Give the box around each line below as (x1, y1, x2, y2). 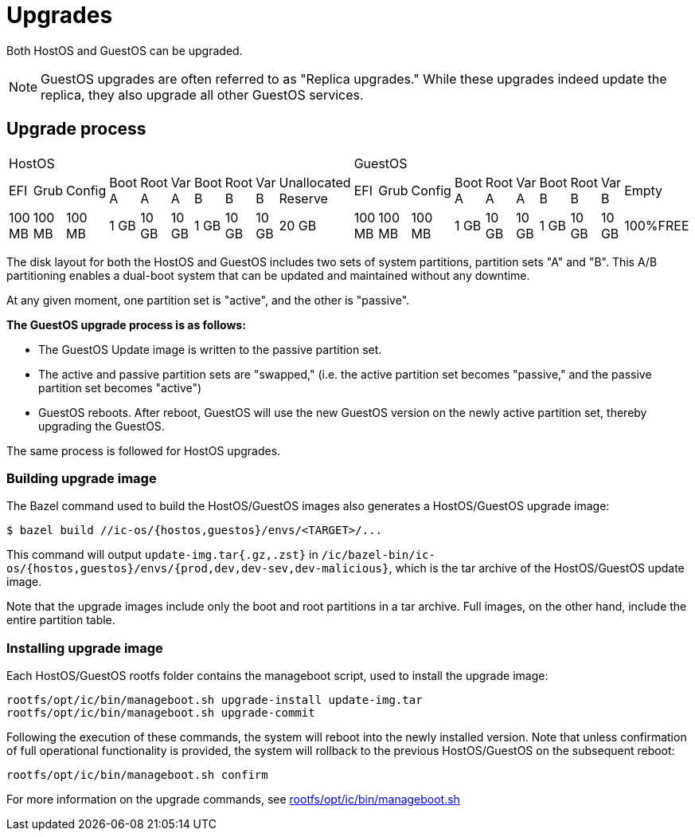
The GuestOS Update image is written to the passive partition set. (38, 342, 382, 356)
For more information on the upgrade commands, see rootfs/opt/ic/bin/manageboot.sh (6, 792, 460, 807)
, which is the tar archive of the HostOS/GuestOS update (388, 561, 685, 576)
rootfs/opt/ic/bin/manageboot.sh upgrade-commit (6, 706, 315, 720)
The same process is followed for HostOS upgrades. (6, 443, 281, 458)
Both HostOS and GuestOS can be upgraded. (6, 43, 243, 57)
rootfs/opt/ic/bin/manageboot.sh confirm (6, 768, 268, 782)
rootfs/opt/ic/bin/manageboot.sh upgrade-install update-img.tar (6, 694, 423, 707)
